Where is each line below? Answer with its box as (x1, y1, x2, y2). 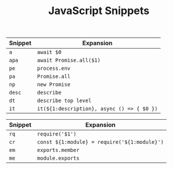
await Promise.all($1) (37, 57, 101, 64)
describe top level (37, 97, 92, 104)
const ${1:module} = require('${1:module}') (37, 139, 164, 146)
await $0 (37, 49, 62, 56)
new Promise (37, 81, 71, 88)
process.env (37, 65, 71, 72)
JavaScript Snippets (48, 4, 150, 18)
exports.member (37, 147, 79, 154)
